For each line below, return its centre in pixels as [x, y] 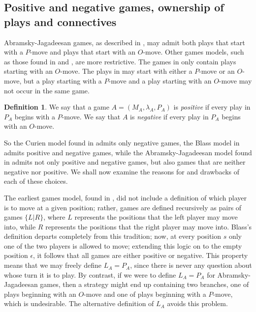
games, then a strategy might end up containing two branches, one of [144, 284]
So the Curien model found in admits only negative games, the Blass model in [122, 142]
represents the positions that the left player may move [156, 217]
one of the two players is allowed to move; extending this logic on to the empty [123, 245]
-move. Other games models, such [193, 52]
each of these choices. [36, 181]
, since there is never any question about [191, 265]
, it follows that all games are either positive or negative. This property [141, 255]
